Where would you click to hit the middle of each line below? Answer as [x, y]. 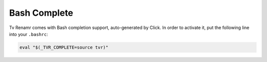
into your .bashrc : [28, 34]
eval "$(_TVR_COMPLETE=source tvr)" [64, 47]
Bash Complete [41, 13]
